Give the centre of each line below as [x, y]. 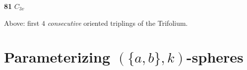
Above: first [22, 23]
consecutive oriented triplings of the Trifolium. [118, 23]
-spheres [215, 57]
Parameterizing [57, 57]
